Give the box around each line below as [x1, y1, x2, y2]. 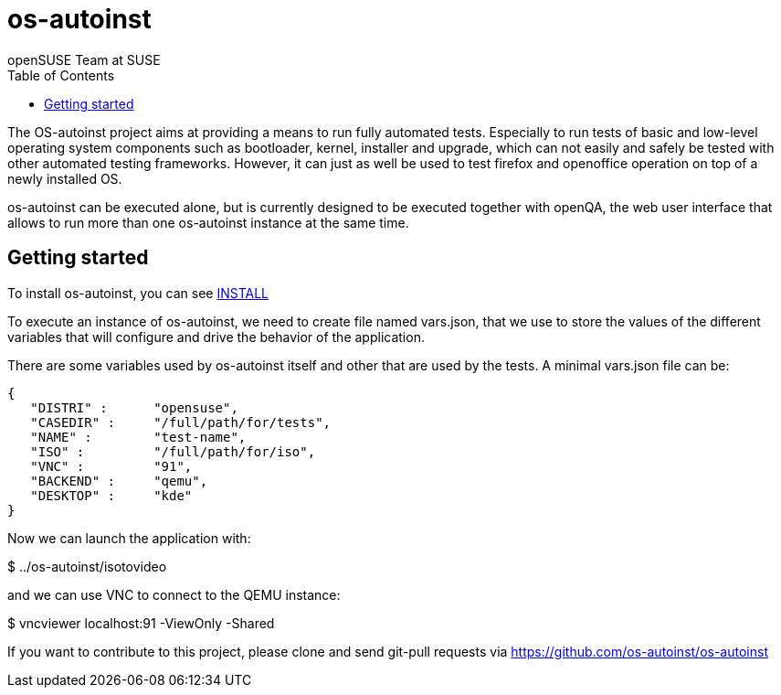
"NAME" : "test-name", [30, 429, 247, 444]
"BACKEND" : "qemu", [30, 473, 208, 488]
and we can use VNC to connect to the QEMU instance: [7, 586, 341, 603]
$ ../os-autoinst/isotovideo [7, 558, 167, 574]
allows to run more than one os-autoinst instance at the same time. [7, 214, 409, 230]
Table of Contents [7, 67, 115, 83]
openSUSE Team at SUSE [7, 51, 161, 68]
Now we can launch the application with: [7, 529, 251, 546]
